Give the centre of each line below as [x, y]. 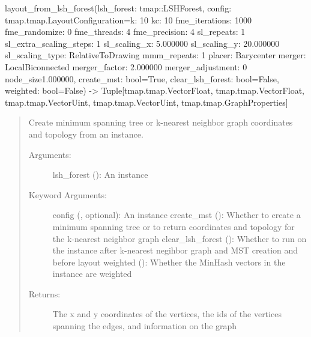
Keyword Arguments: [68, 194]
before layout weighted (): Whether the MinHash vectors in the [169, 262]
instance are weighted [92, 274]
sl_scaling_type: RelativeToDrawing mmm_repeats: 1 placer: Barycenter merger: [155, 55]
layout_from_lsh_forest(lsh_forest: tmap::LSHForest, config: [118, 8]
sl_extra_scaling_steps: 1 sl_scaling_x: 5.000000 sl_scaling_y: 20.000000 [142, 43]
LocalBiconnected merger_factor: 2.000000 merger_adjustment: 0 [126, 66]
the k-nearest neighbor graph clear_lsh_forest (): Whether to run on [180, 238]
